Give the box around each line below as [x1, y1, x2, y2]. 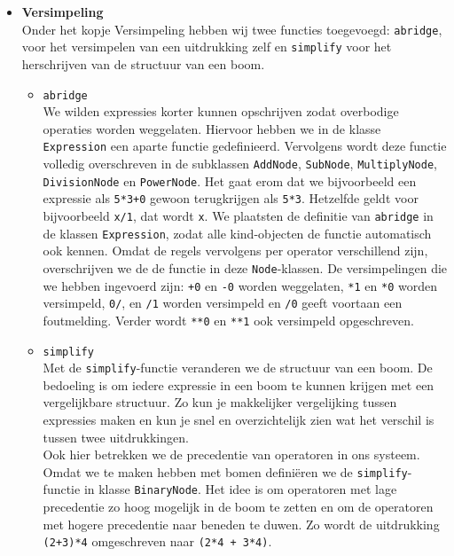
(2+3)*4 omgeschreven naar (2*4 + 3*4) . [43, 532, 272, 551]
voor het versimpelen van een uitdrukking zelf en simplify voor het [21, 37, 392, 56]
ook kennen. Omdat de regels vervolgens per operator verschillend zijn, [43, 241, 428, 260]
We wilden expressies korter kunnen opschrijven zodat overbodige [43, 102, 399, 121]
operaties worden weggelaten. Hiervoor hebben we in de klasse [43, 119, 381, 137]
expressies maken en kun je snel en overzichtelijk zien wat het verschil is [43, 411, 434, 428]
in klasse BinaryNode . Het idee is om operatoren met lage [83, 480, 397, 498]
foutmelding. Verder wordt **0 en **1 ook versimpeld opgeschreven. [43, 310, 414, 329]
